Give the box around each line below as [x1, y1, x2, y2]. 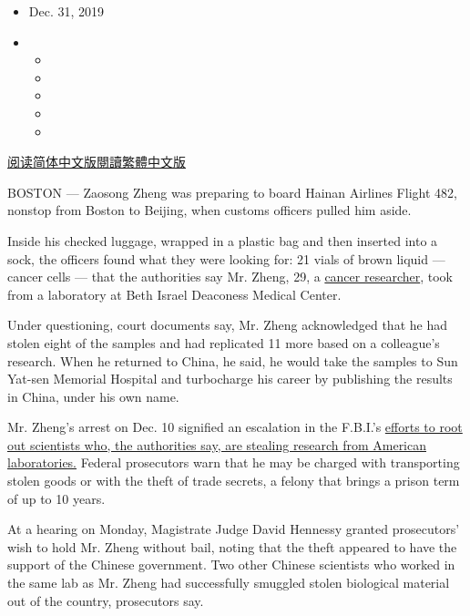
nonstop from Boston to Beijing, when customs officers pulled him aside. [7, 200, 412, 220]
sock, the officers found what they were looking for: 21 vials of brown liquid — [7, 249, 445, 268]
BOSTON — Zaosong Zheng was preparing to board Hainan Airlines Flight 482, [7, 182, 457, 201]
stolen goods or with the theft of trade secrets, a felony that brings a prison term [7, 471, 460, 490]
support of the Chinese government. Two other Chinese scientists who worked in [7, 555, 455, 574]
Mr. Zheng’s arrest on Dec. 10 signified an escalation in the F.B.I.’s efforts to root [7, 417, 463, 436]
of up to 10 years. [7, 488, 106, 508]
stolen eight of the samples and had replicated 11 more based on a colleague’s [7, 333, 440, 352]
